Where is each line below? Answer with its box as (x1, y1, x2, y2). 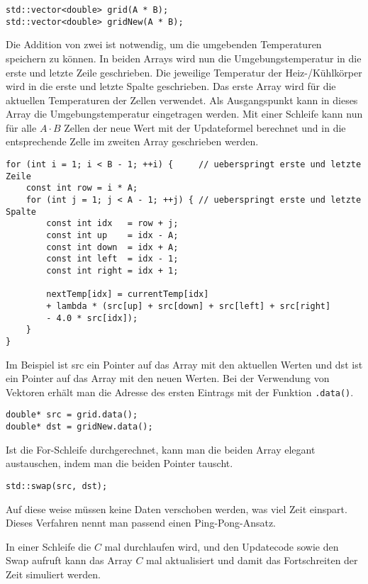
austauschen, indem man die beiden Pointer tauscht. (6, 456, 233, 471)
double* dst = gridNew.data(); (6, 422, 153, 432)
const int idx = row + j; (46, 218, 179, 229)
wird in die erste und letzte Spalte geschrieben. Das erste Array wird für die (6, 79, 336, 94)
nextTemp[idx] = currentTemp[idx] (46, 289, 209, 300)
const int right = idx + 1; (46, 265, 179, 276)
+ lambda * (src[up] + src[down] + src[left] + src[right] (46, 301, 331, 311)
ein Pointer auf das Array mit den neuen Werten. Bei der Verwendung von (6, 371, 330, 386)
